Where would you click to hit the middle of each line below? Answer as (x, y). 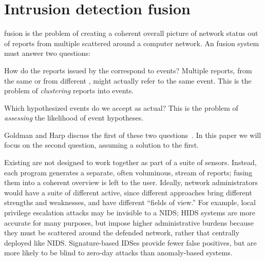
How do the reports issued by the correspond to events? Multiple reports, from (128, 70)
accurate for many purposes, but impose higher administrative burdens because (129, 222)
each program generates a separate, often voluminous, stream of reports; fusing (128, 172)
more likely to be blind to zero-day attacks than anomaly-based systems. (118, 253)
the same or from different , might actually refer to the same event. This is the (128, 80)
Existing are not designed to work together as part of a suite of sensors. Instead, (130, 162)
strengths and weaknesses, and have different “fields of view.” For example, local (130, 202)
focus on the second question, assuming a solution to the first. (101, 145)
